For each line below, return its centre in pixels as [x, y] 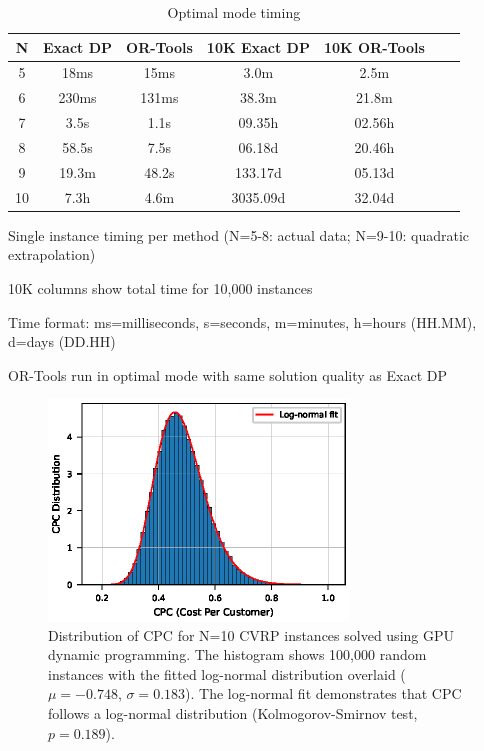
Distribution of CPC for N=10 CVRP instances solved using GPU [251, 634]
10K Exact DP [258, 46]
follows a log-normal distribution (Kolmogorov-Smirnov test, [233, 713]
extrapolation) [52, 254]
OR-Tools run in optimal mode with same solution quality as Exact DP [228, 374]
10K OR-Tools [374, 46]
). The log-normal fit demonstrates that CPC [323, 693]
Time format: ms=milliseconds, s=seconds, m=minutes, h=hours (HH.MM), [242, 321]
